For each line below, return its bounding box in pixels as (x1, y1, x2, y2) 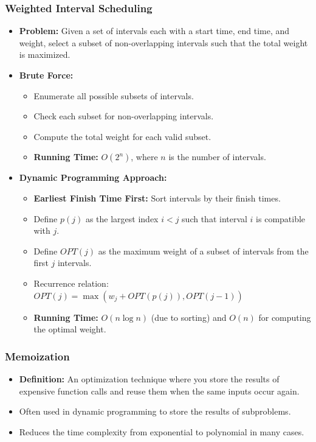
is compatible (256, 212, 306, 225)
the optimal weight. (33, 323, 106, 335)
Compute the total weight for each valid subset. (33, 130, 211, 142)
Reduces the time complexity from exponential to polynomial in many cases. (19, 425, 304, 438)
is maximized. (19, 48, 70, 61)
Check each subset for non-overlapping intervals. (33, 110, 214, 122)
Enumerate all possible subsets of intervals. (33, 89, 194, 102)
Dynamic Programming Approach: (19, 171, 167, 184)
